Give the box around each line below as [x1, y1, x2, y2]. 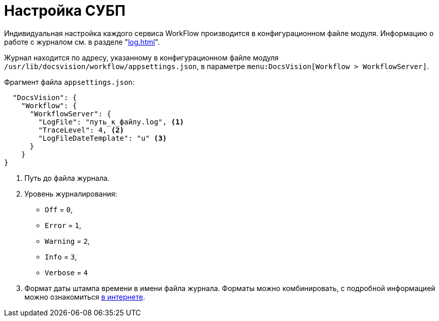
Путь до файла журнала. [24, 173, 110, 182]
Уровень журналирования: [24, 189, 117, 198]
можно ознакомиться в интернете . [24, 292, 145, 301]
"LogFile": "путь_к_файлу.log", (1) [38, 117, 184, 126]
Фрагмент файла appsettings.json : [4, 77, 135, 86]
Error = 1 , [45, 220, 81, 230]
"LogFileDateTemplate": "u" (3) [38, 134, 167, 142]
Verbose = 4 [45, 268, 88, 277]
